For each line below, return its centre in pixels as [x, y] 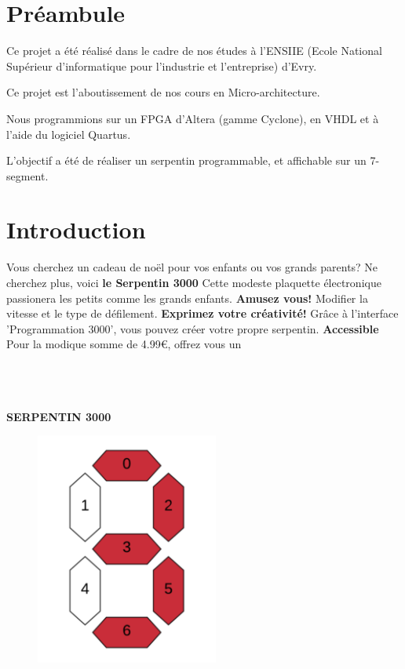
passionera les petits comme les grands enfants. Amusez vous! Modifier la [187, 298]
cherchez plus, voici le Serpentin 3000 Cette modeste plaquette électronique [194, 282]
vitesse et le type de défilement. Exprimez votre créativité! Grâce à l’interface [202, 313]
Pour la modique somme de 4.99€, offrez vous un [124, 344]
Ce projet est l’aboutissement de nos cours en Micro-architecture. [163, 92]
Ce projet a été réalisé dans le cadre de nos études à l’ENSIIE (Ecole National [194, 51]
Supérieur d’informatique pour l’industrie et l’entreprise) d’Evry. [162, 65]
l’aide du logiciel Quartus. [69, 134]
